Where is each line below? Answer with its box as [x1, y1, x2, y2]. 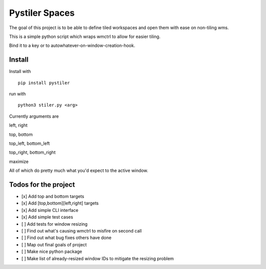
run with [9, 91, 26, 97]
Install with [9, 68, 32, 74]
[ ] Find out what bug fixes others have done [21, 235, 112, 241]
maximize [9, 158, 29, 165]
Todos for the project [9, 180, 75, 189]
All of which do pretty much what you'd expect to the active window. [9, 168, 149, 173]
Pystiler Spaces [9, 7, 75, 18]
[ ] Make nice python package [21, 249, 82, 255]
